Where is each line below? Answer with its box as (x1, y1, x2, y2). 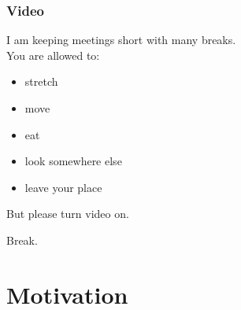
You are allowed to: (6, 46, 100, 63)
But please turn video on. (6, 205, 129, 222)
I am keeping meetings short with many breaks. (6, 31, 236, 48)
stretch (24, 73, 58, 90)
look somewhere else (24, 153, 122, 169)
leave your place (24, 179, 102, 195)
